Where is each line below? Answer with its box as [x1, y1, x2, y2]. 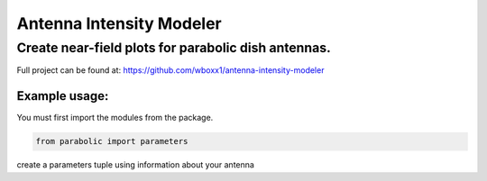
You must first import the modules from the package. [16, 113, 214, 123]
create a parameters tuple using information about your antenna [16, 159, 254, 170]
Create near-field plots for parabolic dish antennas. [16, 40, 331, 56]
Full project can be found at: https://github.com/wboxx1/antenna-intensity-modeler [16, 65, 325, 76]
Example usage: [16, 88, 109, 104]
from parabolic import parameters [35, 136, 188, 147]
